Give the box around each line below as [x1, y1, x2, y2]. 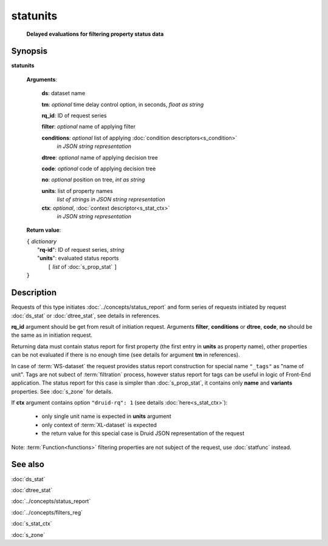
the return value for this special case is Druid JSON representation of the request [41, 430, 245, 437]
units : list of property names [41, 187, 114, 194]
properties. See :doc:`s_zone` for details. [11, 388, 113, 395]
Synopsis [11, 46, 48, 56]
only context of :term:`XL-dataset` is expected [41, 421, 157, 428]
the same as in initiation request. [11, 331, 93, 339]
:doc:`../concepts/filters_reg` [11, 508, 83, 516]
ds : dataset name [41, 90, 86, 97]
